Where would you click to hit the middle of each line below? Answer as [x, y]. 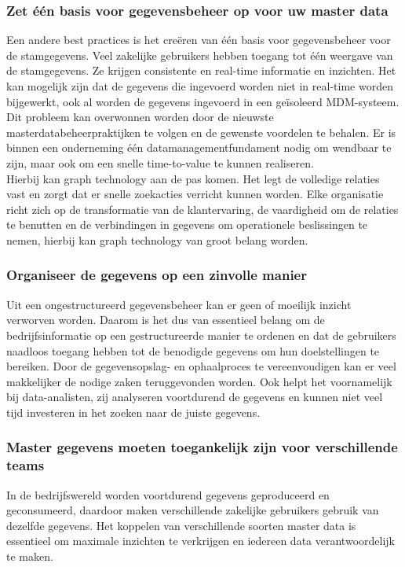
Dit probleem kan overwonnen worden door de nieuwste [140, 117]
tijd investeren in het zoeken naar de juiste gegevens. [133, 412]
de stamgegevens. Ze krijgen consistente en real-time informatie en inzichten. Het [201, 70]
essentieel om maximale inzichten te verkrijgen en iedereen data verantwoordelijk [201, 541]
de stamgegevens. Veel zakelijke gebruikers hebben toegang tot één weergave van [200, 55]
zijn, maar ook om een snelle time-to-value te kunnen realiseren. [160, 162]
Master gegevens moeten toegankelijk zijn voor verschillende [202, 447]
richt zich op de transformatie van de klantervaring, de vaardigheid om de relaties [202, 209]
